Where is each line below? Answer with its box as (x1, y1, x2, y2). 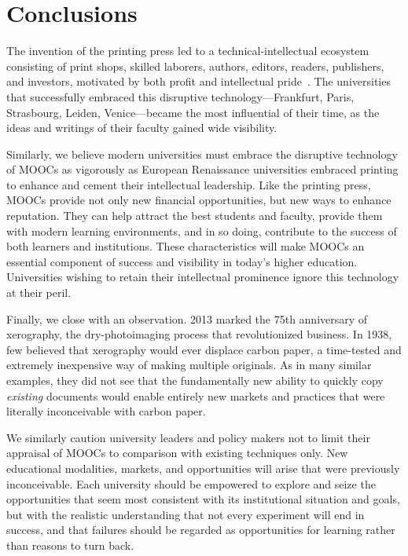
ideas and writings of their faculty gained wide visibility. (6, 119, 278, 136)
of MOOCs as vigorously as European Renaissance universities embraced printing (6, 161, 399, 177)
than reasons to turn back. (6, 536, 134, 553)
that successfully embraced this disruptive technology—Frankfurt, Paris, (6, 88, 355, 104)
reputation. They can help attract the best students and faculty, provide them (6, 207, 383, 224)
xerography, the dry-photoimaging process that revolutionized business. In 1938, (6, 326, 392, 342)
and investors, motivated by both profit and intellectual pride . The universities (6, 73, 391, 90)
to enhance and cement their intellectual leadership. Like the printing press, (6, 176, 371, 192)
